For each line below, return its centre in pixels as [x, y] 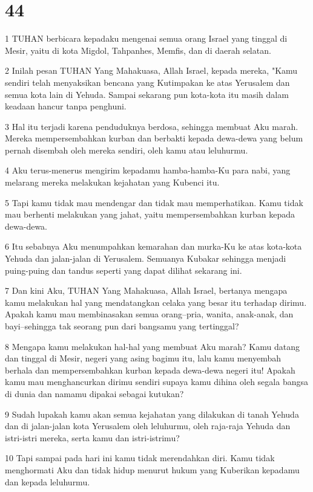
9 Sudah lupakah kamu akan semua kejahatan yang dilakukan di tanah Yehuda [152, 414]
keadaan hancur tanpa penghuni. [66, 106]
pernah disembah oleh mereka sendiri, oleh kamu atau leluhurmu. [127, 150]
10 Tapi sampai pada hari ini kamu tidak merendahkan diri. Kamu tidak [140, 458]
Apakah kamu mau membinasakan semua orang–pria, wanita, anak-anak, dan [149, 314]
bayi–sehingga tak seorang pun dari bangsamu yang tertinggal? [122, 326]
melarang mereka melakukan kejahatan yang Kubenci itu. [112, 182]
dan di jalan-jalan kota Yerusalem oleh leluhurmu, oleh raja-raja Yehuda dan [148, 426]
